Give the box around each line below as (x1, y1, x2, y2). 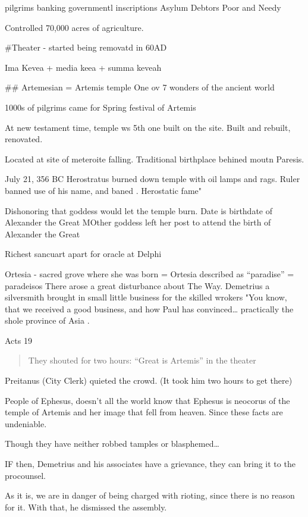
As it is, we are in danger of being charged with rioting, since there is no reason (5, 489, 295, 502)
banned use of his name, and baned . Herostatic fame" (5, 184, 202, 196)
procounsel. (5, 469, 46, 481)
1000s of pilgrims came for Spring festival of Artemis (5, 101, 196, 113)
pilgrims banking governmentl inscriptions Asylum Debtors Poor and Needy (5, 1, 281, 13)
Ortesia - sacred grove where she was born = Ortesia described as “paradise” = (5, 267, 294, 280)
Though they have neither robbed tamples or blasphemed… (5, 437, 219, 450)
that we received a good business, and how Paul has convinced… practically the (5, 302, 294, 315)
